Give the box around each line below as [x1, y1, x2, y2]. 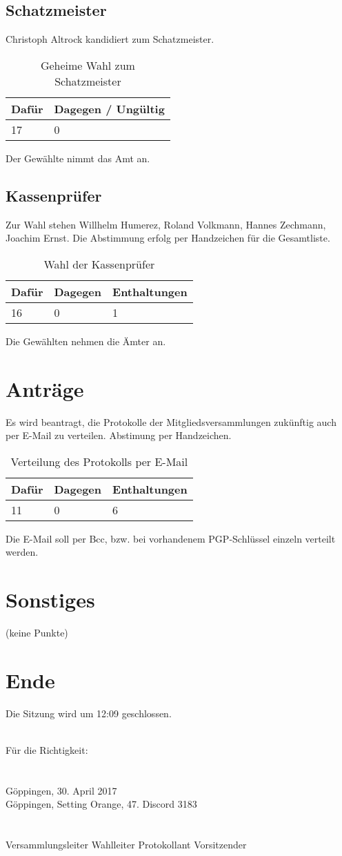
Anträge [6, 374, 84, 402]
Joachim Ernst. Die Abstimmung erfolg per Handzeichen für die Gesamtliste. [6, 231, 330, 245]
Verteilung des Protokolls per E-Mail [10, 453, 188, 469]
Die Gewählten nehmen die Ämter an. [6, 333, 166, 348]
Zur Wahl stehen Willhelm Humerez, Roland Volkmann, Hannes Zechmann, [6, 217, 326, 231]
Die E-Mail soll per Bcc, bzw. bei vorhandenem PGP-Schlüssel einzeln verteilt [6, 531, 336, 545]
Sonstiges [6, 585, 95, 614]
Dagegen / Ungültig [54, 100, 165, 117]
